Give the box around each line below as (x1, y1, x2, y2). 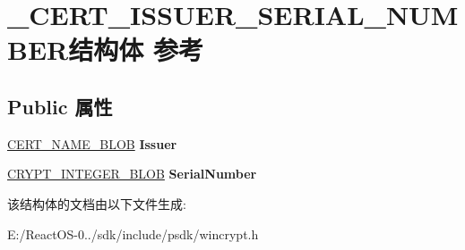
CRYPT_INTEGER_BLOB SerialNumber (7, 164, 257, 183)
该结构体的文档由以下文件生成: (7, 194, 186, 212)
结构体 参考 (68, 31, 203, 68)
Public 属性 (7, 92, 113, 120)
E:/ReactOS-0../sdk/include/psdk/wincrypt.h (7, 224, 259, 243)
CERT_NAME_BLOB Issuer (7, 134, 177, 153)
